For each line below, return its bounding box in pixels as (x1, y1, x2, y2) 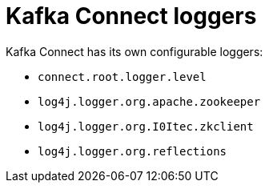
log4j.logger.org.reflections (38, 144, 227, 158)
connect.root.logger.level (38, 70, 207, 83)
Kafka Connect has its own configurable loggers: (6, 44, 263, 58)
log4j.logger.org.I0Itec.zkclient (38, 119, 254, 133)
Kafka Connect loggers (6, 2, 257, 30)
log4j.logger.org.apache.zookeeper (38, 94, 261, 108)
